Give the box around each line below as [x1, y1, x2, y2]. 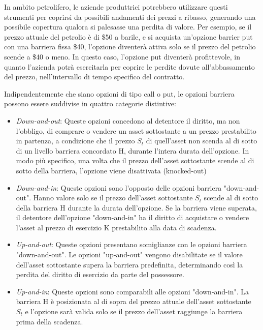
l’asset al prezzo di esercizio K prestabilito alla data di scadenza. [16, 222, 217, 232]
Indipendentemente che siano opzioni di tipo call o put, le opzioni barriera [4, 88, 235, 99]
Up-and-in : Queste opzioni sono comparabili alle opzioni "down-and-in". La [16, 286, 249, 296]
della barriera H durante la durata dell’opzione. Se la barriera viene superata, [16, 202, 257, 213]
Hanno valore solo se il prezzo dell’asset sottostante [33, 192, 193, 203]
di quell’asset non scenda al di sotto [146, 135, 257, 146]
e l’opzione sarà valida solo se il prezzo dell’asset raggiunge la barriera [25, 306, 243, 317]
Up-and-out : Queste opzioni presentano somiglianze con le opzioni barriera [16, 239, 247, 250]
